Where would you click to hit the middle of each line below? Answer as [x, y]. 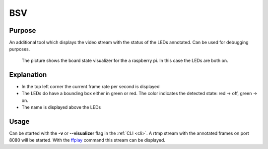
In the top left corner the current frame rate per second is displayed [91, 86]
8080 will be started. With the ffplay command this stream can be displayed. [87, 140]
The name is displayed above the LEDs [61, 107]
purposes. [20, 49]
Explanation [28, 74]
